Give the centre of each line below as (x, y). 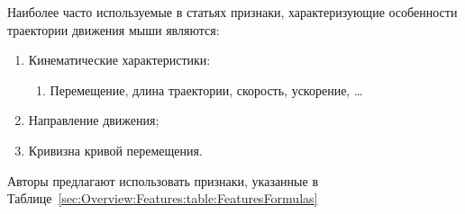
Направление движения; (94, 120)
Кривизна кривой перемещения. (115, 150)
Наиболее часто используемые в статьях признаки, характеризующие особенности (232, 12)
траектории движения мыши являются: (114, 29)
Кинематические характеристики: (119, 60)
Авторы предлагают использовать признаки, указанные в (163, 180)
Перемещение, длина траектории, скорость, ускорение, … (206, 89)
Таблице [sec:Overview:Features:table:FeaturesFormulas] (163, 198)
